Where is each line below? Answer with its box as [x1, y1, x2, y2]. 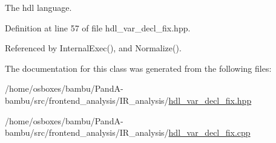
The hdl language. [5, 1, 72, 13]
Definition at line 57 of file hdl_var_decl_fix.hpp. [5, 21, 191, 34]
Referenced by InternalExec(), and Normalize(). [5, 42, 182, 54]
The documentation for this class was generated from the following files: [5, 62, 272, 74]
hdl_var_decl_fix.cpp [168, 126, 251, 139]
